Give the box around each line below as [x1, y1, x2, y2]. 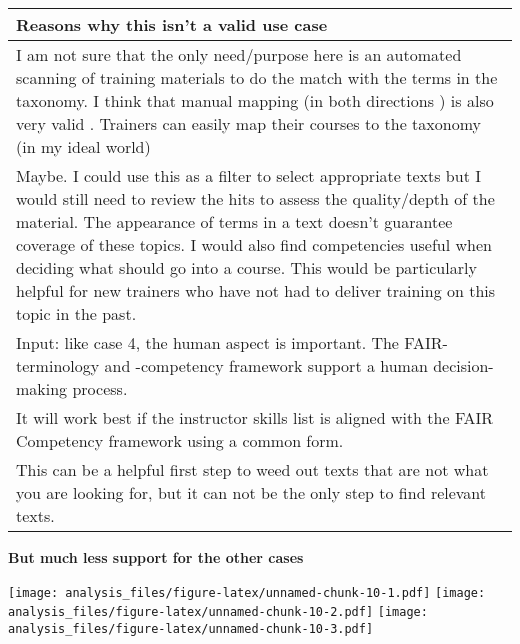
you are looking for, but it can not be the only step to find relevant [16, 481, 487, 504]
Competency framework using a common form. [16, 429, 344, 452]
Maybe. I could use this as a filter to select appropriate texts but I [16, 164, 481, 187]
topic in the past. [16, 302, 137, 325]
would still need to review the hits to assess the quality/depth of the [16, 187, 495, 210]
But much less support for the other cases [8, 547, 304, 567]
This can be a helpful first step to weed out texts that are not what [16, 458, 489, 481]
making [16, 377, 68, 400]
